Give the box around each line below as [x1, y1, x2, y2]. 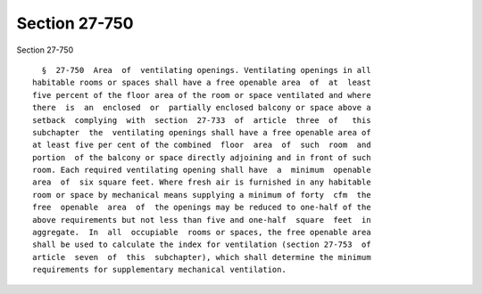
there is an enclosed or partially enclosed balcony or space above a [32, 102, 371, 113]
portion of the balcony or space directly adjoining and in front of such [32, 152, 371, 162]
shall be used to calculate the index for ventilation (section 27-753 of [32, 240, 371, 249]
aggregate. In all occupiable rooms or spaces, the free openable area [32, 227, 371, 238]
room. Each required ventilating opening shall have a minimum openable [32, 165, 371, 176]
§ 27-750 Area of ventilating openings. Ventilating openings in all [41, 65, 371, 75]
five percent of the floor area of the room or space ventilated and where [32, 90, 371, 100]
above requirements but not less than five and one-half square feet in [32, 215, 371, 225]
